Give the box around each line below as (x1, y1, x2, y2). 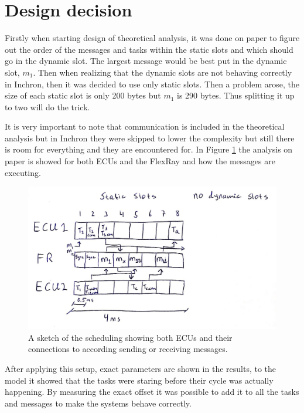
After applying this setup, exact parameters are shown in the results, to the (5, 363, 276, 375)
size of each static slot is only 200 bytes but (5, 89, 161, 101)
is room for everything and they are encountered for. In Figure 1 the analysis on (5, 143, 293, 155)
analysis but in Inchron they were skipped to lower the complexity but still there (5, 131, 295, 144)
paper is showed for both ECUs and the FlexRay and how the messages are (5, 155, 275, 167)
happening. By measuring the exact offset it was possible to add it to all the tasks (5, 385, 299, 398)
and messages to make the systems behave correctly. (5, 397, 192, 409)
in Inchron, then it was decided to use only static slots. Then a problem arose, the (5, 77, 299, 90)
